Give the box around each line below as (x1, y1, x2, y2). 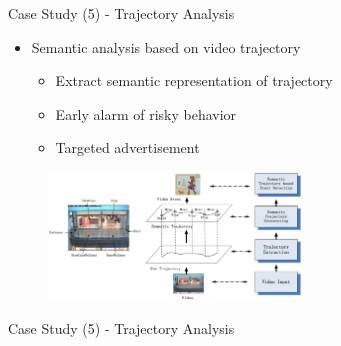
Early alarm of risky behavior (55, 103, 237, 124)
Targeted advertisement (55, 137, 200, 158)
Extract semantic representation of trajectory (55, 70, 333, 91)
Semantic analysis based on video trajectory (31, 36, 301, 57)
